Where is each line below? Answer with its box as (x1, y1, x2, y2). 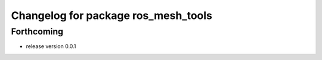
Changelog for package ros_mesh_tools (11, 9, 213, 22)
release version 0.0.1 (26, 43, 76, 50)
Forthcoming (11, 26, 64, 37)
